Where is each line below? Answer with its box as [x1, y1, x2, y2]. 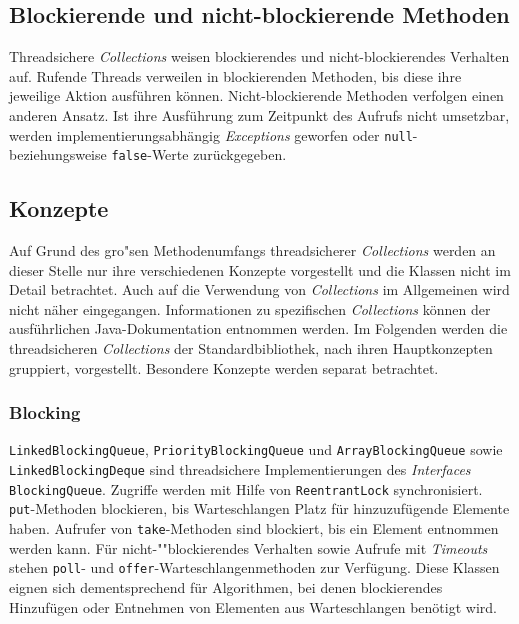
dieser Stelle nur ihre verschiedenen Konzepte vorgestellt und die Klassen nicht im [9, 259, 511, 280]
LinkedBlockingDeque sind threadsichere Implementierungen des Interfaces [9, 459, 471, 480]
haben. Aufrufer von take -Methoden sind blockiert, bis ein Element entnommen [9, 518, 499, 539]
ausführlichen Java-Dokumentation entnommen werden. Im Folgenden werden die [9, 318, 508, 339]
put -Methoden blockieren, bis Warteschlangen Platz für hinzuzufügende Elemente [9, 498, 510, 519]
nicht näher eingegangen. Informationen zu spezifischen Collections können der [9, 298, 491, 319]
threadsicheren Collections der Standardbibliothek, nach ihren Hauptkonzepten [9, 338, 493, 359]
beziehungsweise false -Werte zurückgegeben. [9, 144, 287, 165]
